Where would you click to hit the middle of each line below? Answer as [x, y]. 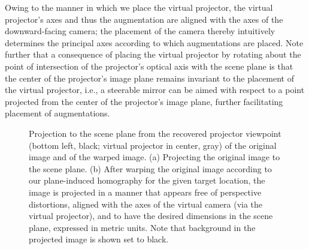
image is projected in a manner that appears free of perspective [145, 192]
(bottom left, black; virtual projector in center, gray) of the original [153, 145]
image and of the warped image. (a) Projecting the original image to [154, 157]
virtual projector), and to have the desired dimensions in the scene [151, 216]
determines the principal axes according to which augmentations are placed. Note [154, 42]
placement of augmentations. [57, 113]
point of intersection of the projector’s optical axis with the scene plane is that [149, 66]
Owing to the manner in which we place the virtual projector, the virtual [139, 7]
